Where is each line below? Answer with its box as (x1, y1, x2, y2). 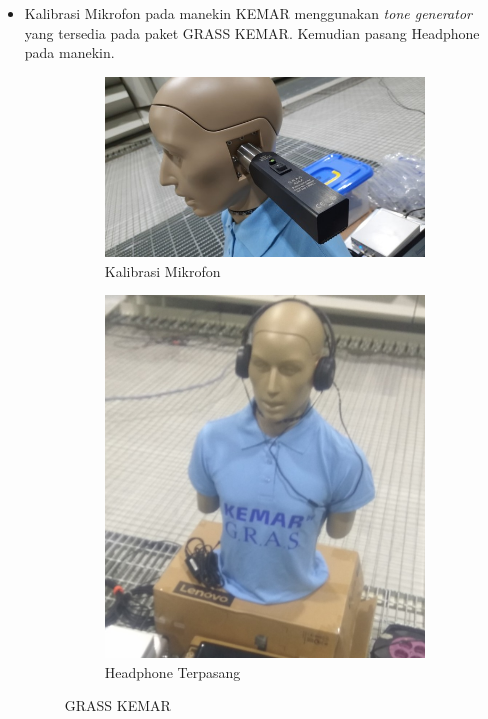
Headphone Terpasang (104, 661, 241, 682)
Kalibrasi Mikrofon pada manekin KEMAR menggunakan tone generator (24, 3, 472, 23)
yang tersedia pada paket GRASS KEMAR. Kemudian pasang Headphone (24, 22, 480, 43)
